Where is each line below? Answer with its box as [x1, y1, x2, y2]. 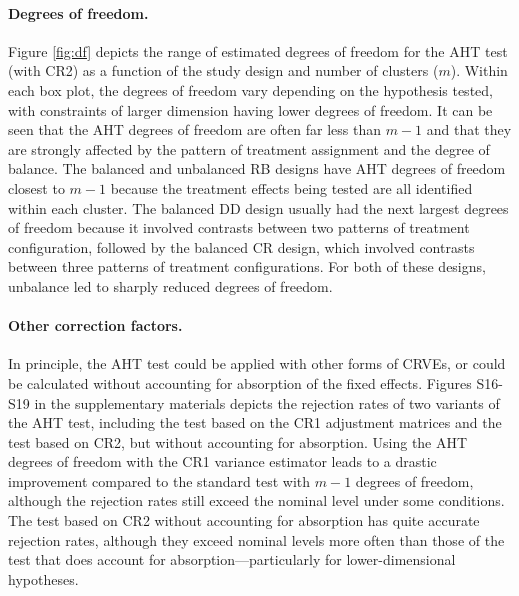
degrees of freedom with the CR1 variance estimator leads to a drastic [8, 451, 437, 472]
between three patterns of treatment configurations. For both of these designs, [8, 256, 486, 277]
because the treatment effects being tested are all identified [110, 177, 473, 198]
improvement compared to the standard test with [8, 470, 311, 491]
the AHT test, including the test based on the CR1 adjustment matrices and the [8, 412, 502, 433]
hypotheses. [8, 568, 79, 589]
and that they [426, 119, 512, 140]
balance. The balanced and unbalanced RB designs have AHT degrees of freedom [8, 158, 506, 179]
